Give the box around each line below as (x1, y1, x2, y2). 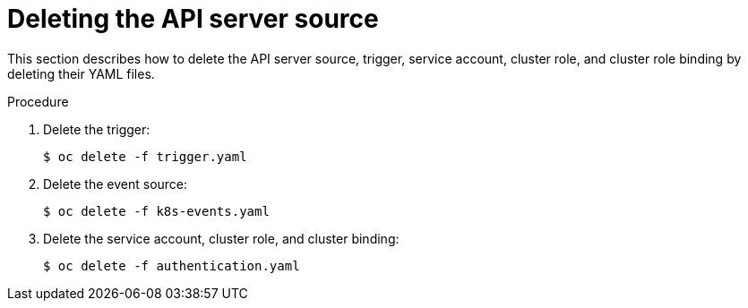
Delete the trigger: (43, 121, 150, 137)
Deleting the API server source (7, 4, 379, 34)
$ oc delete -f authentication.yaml (43, 258, 300, 273)
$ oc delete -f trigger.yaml (43, 149, 247, 164)
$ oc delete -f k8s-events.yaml (43, 203, 270, 218)
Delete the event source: (43, 175, 188, 192)
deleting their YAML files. (7, 65, 155, 81)
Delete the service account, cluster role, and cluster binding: (43, 230, 400, 246)
